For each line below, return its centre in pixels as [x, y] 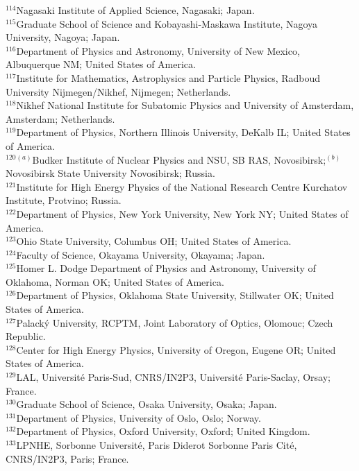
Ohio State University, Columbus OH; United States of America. [154, 241]
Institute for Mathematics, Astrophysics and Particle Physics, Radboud [168, 77]
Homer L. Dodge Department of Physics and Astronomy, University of [166, 268]
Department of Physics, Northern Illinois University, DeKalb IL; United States [183, 132]
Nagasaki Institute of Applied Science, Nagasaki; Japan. [135, 10]
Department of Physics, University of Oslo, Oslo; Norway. [139, 417]
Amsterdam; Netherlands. [60, 118]
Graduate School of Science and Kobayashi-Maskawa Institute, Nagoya [167, 23]
